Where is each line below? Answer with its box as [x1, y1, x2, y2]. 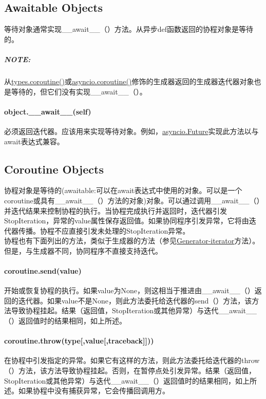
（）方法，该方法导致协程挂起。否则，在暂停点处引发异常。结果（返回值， [4, 365, 256, 376]
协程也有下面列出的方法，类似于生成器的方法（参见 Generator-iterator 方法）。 [4, 235, 260, 246]
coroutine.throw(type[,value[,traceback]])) [4, 335, 154, 346]
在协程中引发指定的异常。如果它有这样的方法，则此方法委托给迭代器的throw [4, 355, 260, 366]
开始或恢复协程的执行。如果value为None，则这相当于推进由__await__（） [4, 285, 255, 296]
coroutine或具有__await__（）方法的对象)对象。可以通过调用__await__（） [4, 195, 260, 205]
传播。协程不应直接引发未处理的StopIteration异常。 [18, 225, 190, 236]
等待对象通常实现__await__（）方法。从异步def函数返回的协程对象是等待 [4, 24, 253, 34]
